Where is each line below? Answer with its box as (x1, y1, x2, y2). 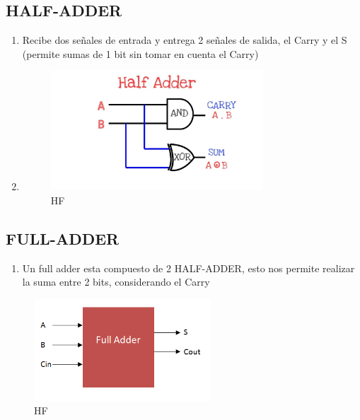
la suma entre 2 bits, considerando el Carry (22, 274, 210, 289)
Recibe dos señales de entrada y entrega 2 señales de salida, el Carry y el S (22, 33, 347, 47)
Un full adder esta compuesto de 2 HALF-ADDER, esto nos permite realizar (22, 260, 355, 275)
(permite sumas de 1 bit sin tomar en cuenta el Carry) (22, 46, 259, 61)
